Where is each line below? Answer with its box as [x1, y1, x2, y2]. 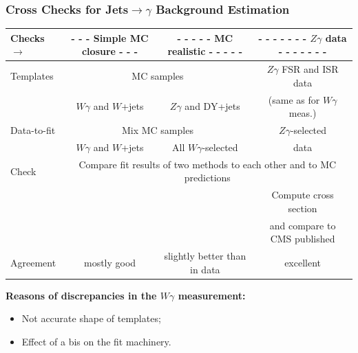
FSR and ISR [282, 62, 339, 76]
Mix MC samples [121, 123, 193, 137]
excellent [284, 255, 322, 269]
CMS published [270, 231, 335, 246]
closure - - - [81, 44, 138, 58]
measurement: [178, 288, 246, 302]
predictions [184, 170, 231, 185]
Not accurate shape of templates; [21, 311, 161, 326]
